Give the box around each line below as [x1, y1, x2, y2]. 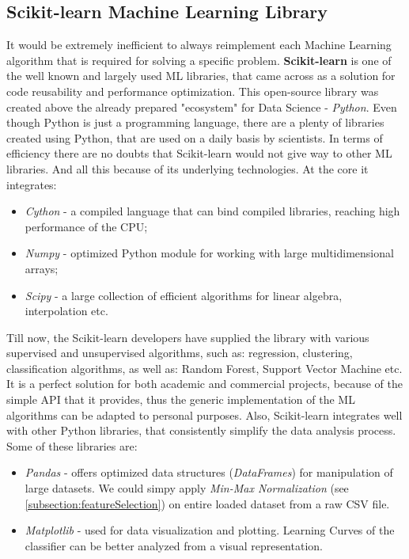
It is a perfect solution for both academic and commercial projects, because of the [6, 375, 403, 392]
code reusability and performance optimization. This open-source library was [6, 82, 379, 99]
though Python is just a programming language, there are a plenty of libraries [6, 114, 384, 131]
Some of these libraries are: [6, 437, 138, 454]
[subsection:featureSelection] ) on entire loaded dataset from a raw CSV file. [25, 495, 390, 511]
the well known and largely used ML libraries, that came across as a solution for [6, 67, 396, 84]
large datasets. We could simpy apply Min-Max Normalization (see [25, 480, 349, 496]
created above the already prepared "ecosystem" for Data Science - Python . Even [6, 98, 397, 115]
